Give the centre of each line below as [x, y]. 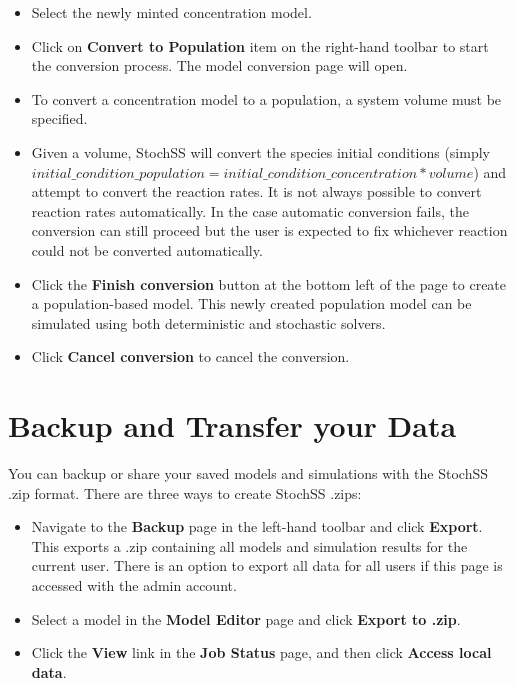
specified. [59, 118]
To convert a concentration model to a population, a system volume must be [266, 98]
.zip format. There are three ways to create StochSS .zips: [185, 492]
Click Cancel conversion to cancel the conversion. [190, 356]
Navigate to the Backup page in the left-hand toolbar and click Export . [257, 526]
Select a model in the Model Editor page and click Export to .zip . [246, 618]
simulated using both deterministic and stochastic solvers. [208, 322]
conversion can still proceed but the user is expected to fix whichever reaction [269, 230]
